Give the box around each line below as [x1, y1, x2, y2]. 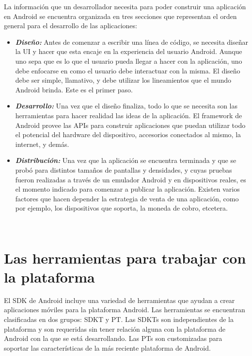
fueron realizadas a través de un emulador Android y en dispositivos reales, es [15, 174, 246, 184]
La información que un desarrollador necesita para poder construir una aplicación [4, 1, 246, 11]
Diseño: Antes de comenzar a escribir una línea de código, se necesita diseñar [15, 36, 248, 47]
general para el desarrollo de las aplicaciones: [4, 20, 137, 31]
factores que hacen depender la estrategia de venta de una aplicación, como [15, 193, 239, 203]
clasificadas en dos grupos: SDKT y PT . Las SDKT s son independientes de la [4, 314, 234, 324]
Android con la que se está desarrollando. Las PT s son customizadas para [4, 333, 222, 343]
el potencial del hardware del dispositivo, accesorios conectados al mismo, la [15, 129, 241, 140]
